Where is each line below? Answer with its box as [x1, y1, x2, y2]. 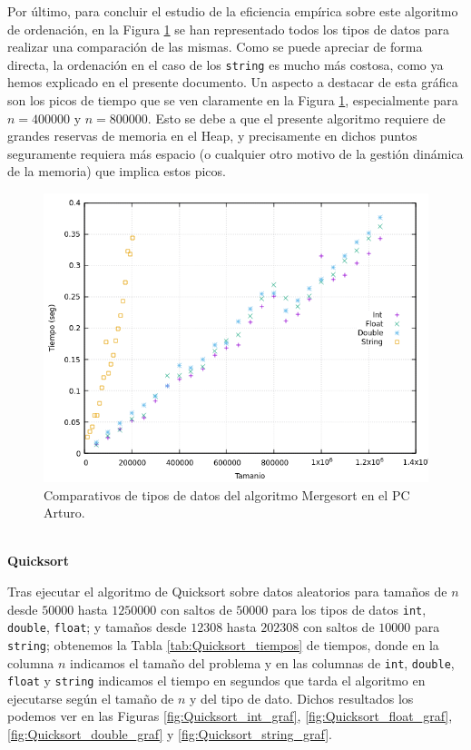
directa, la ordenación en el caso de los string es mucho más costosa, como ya [7, 54, 444, 74]
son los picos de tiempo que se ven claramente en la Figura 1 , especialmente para [7, 91, 458, 110]
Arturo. [44, 503, 85, 522]
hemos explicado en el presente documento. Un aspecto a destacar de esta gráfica [7, 73, 458, 92]
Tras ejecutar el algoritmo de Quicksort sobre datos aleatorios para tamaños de [7, 581, 447, 600]
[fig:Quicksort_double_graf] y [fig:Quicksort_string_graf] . [7, 725, 332, 744]
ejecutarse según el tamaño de [7, 688, 174, 707]
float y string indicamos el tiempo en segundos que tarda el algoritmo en [7, 671, 426, 690]
